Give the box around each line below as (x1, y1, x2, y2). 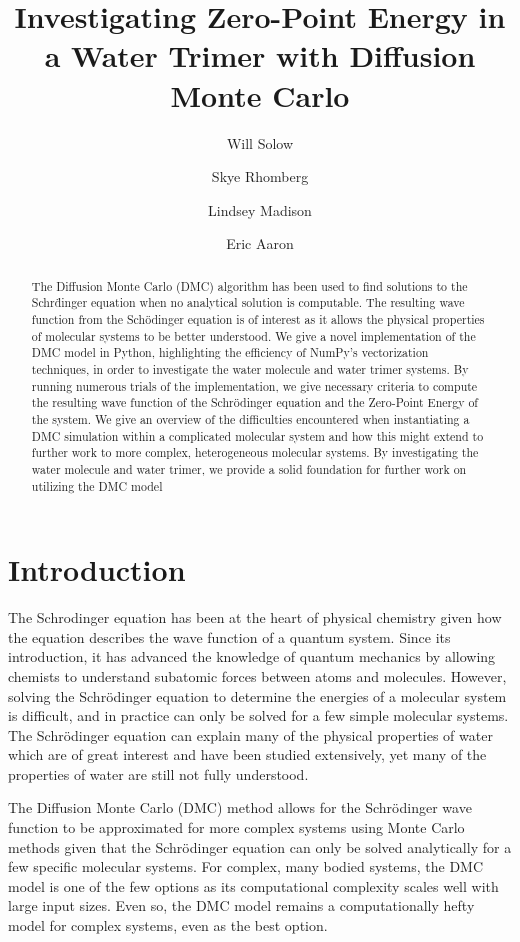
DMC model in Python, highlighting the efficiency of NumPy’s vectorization (31, 344, 429, 361)
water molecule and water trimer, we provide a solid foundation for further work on (31, 460, 467, 477)
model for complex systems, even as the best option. (8, 915, 328, 936)
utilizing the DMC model (31, 477, 163, 494)
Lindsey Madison (208, 199, 312, 220)
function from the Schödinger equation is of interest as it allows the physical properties (31, 310, 485, 327)
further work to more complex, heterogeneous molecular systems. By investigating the (31, 444, 479, 461)
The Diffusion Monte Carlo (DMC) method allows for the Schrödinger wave (8, 797, 472, 818)
